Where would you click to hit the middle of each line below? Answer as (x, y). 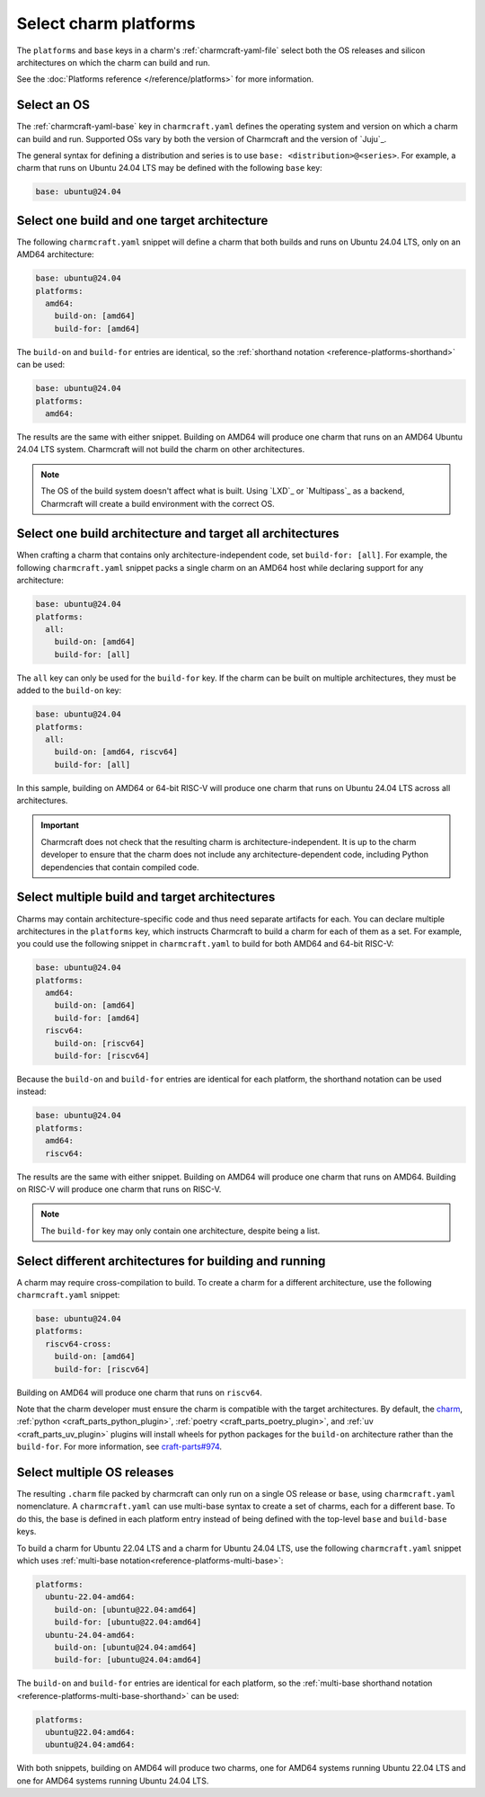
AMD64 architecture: (55, 254)
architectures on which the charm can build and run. (114, 62)
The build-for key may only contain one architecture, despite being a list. (181, 1231)
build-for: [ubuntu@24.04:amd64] (128, 1660)
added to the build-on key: (69, 690)
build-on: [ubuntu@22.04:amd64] (126, 1610)
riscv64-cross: (79, 1343)
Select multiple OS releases (95, 1472)
